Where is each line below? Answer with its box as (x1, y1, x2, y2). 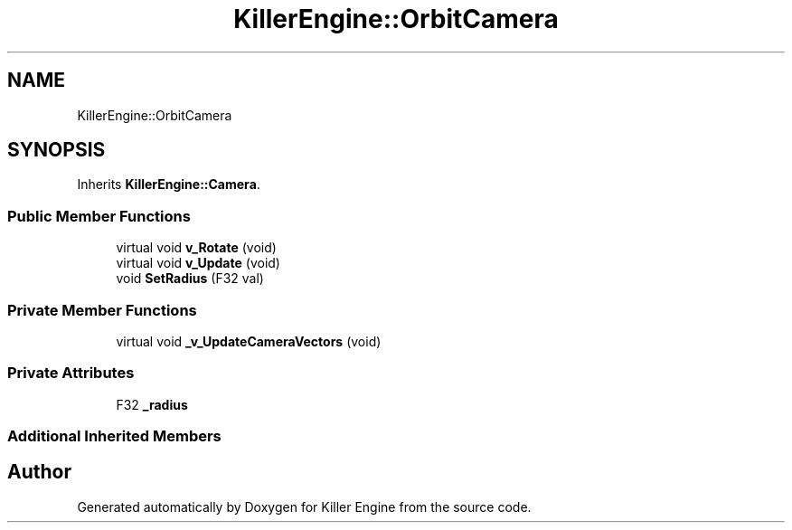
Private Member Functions (7, 300, 197, 319)
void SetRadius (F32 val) (116, 270, 264, 287)
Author (7, 460, 71, 484)
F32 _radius (116, 396, 188, 412)
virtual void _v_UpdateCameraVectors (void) (116, 333, 382, 349)
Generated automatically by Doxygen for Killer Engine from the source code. (77, 498, 532, 515)
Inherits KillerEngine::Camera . (77, 176, 260, 193)
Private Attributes (7, 364, 135, 383)
